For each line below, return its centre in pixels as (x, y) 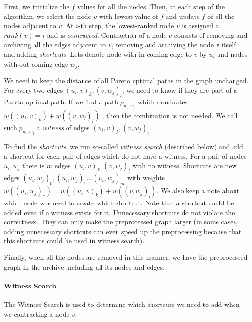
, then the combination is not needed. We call (170, 115)
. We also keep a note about (198, 191)
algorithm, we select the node (48, 16)
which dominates (163, 102)
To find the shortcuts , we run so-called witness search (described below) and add (124, 146)
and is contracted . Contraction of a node (107, 35)
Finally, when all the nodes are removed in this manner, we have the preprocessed (126, 257)
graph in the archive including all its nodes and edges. (84, 266)
